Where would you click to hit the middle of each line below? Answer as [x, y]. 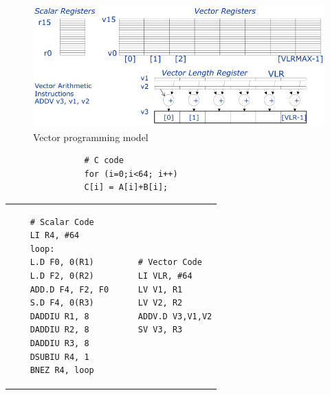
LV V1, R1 [160, 289]
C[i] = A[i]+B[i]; [126, 188]
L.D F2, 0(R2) [62, 276]
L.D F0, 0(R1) [62, 263]
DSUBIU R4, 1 [59, 357]
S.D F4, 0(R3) [62, 303]
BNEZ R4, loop [62, 371]
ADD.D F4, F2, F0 [69, 289]
